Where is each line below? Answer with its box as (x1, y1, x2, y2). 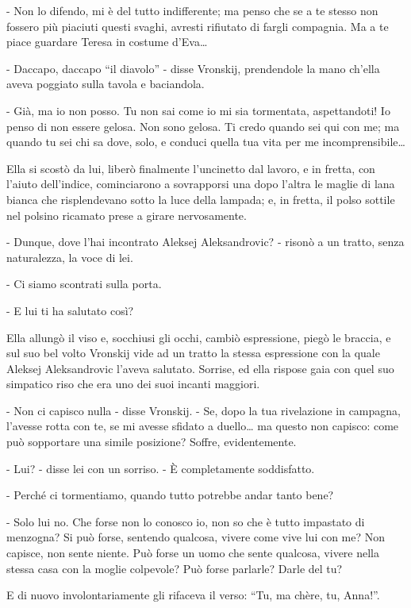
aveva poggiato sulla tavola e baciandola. (6, 75, 205, 92)
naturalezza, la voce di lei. (6, 248, 133, 265)
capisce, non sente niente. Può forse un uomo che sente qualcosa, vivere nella (6, 545, 379, 561)
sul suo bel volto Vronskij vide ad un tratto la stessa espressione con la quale (6, 344, 380, 361)
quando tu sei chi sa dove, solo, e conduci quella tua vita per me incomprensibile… (6, 133, 405, 150)
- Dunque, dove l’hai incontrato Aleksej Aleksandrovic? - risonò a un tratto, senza (6, 233, 405, 250)
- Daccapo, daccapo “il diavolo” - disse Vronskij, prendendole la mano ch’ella (6, 60, 380, 76)
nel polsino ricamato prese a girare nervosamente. (6, 206, 247, 223)
